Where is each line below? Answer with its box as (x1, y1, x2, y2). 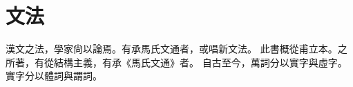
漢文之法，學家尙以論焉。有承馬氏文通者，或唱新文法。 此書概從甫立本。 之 (6, 41, 347, 56)
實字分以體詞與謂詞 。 (6, 68, 102, 83)
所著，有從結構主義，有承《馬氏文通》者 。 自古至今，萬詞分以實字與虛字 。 (6, 55, 347, 69)
